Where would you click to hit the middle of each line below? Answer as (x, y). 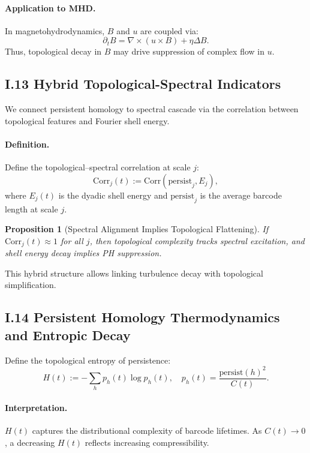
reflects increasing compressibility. (147, 442)
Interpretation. (36, 408)
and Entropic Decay (68, 334)
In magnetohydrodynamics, (55, 30)
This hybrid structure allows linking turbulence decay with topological (134, 273)
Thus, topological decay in (53, 51)
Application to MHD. (50, 7)
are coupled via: (169, 30)
